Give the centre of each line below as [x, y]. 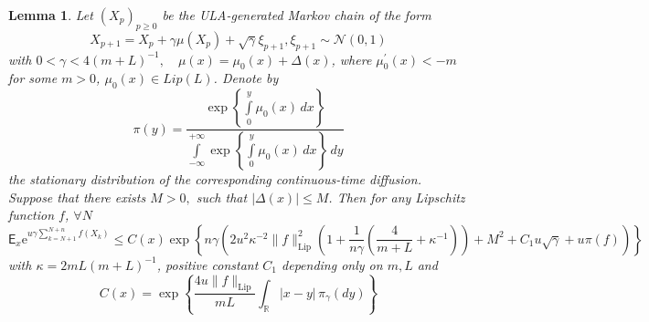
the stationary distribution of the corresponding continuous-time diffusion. [215, 179]
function [32, 215]
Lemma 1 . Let [51, 15]
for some [33, 78]
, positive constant [207, 264]
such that [222, 197]
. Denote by [246, 78]
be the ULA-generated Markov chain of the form [297, 15]
